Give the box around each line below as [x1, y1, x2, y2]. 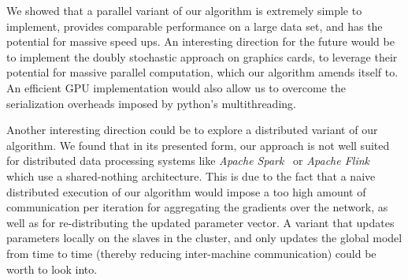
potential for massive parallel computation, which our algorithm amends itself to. [6, 64, 399, 80]
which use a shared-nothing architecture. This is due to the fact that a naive [6, 167, 376, 184]
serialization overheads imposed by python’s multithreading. [6, 95, 296, 111]
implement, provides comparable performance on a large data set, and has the [6, 17, 383, 34]
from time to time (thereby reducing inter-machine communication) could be [6, 245, 376, 261]
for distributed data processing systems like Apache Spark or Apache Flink [6, 152, 370, 169]
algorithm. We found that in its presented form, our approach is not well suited [6, 136, 390, 153]
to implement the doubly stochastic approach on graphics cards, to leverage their [6, 48, 398, 65]
